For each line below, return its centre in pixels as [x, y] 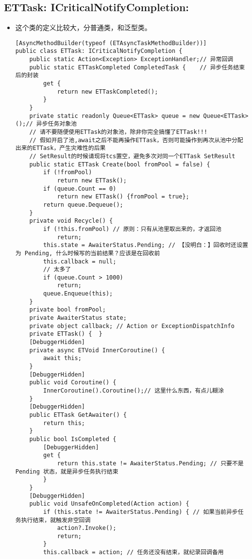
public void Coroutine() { [73, 383]
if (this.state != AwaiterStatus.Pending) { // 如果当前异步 [141, 512]
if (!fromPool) [68, 173]
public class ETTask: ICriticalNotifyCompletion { [99, 51]
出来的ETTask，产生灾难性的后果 [60, 148]
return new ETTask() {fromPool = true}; [123, 197]
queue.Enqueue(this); [78, 294]
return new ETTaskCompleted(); [108, 91]
